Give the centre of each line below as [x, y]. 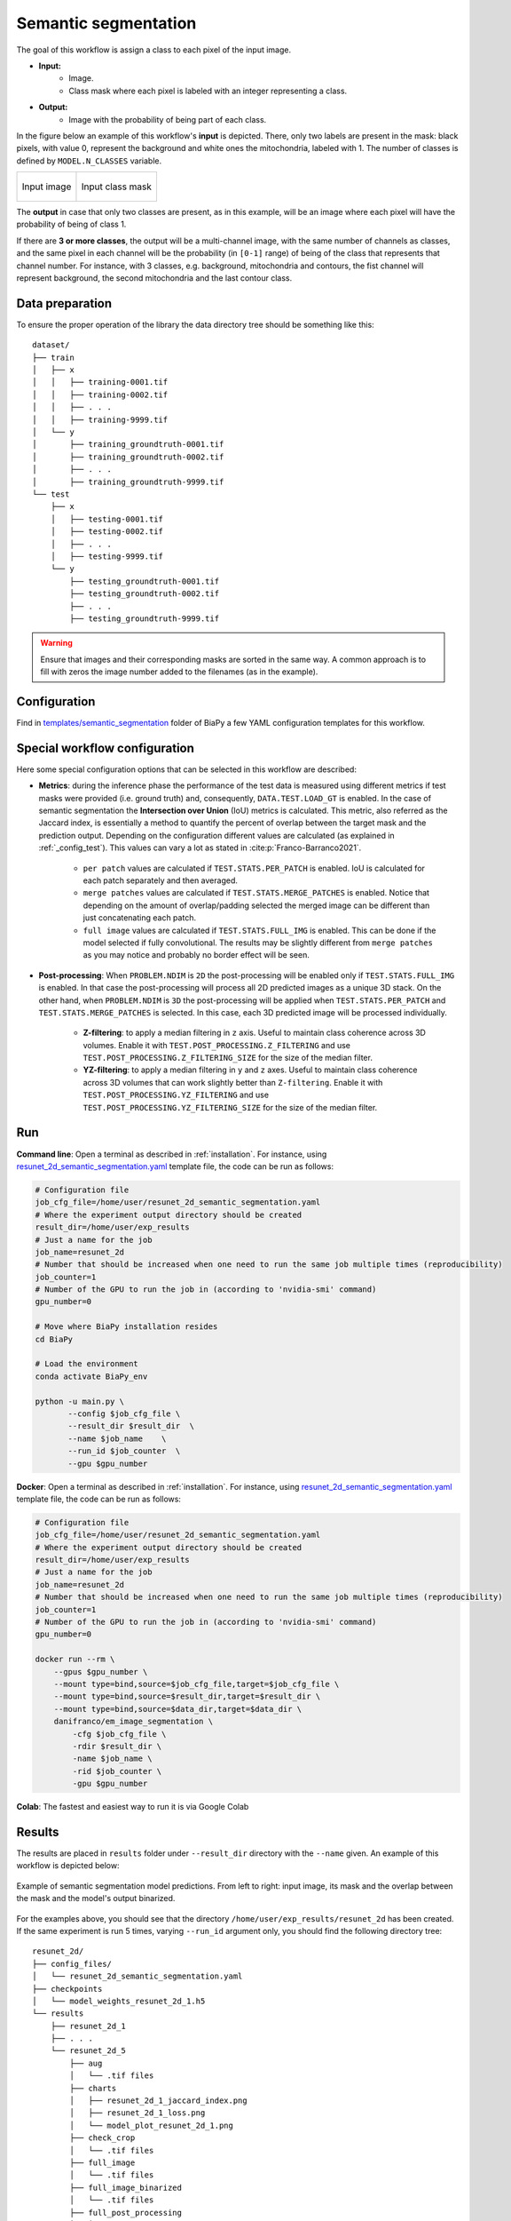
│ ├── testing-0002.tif [107, 532]
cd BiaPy [54, 1339]
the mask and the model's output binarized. [96, 1899]
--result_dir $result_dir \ [131, 1426]
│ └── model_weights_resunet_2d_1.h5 [119, 2001]
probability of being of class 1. [71, 224]
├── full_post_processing [126, 2213]
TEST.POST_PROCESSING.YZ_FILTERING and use [176, 1095]
